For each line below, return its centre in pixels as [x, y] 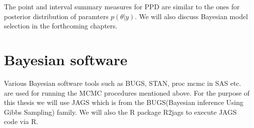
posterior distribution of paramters [56, 16]
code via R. [21, 121]
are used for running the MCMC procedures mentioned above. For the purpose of [127, 92]
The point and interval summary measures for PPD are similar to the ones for [122, 6]
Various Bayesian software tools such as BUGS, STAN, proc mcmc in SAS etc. [123, 83]
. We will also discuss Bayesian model [191, 16]
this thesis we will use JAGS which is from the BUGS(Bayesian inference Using [124, 102]
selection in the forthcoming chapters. [61, 26]
